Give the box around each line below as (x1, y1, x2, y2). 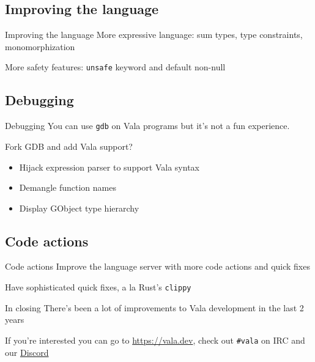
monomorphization (5, 40, 75, 53)
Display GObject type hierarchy (19, 201, 139, 214)
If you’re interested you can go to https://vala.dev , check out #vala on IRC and (5, 333, 305, 346)
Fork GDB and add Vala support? (5, 139, 133, 152)
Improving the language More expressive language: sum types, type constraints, (5, 28, 303, 41)
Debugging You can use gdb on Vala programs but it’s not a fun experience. (5, 119, 290, 132)
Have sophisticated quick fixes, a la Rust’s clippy (5, 281, 191, 294)
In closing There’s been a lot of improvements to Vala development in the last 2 (5, 301, 304, 314)
